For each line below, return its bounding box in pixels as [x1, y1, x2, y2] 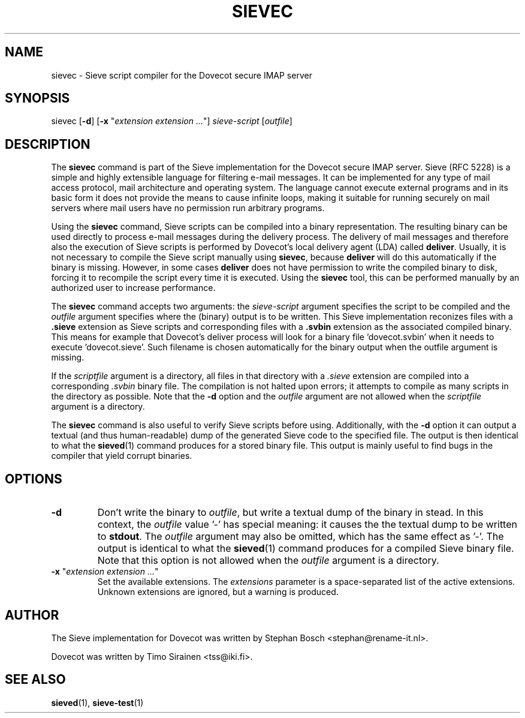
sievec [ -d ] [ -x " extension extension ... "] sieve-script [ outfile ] [51, 116, 292, 127]
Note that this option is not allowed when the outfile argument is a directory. [97, 554, 439, 567]
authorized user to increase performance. [51, 283, 216, 293]
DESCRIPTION [5, 136, 90, 152]
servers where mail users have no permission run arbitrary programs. [51, 203, 325, 214]
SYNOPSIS [5, 91, 70, 106]
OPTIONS [5, 471, 62, 486]
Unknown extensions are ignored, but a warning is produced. [97, 587, 339, 597]
